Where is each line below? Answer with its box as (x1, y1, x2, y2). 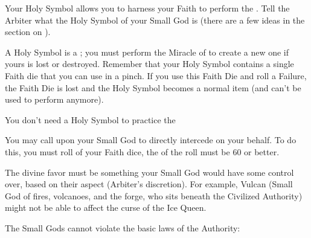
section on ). (5, 25, 51, 38)
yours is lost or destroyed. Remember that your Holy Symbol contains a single (5, 57, 294, 70)
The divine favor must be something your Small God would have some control (5, 166, 294, 178)
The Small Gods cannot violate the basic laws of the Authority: (5, 221, 240, 234)
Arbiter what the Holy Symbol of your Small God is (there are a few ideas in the (5, 13, 305, 26)
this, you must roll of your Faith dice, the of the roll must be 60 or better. (5, 145, 280, 158)
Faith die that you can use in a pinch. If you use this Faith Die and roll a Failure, (5, 69, 307, 82)
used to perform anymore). (5, 93, 104, 106)
